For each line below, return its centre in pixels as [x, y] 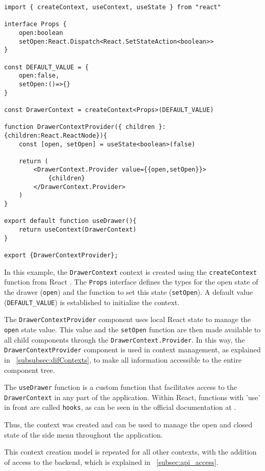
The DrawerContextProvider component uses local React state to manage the [128, 319]
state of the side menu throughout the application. [83, 434]
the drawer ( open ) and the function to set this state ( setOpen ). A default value [129, 292]
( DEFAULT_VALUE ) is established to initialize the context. [92, 302]
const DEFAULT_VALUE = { [46, 67]
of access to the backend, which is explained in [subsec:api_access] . [111, 461]
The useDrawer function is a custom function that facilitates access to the [121, 387]
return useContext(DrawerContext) [78, 230]
